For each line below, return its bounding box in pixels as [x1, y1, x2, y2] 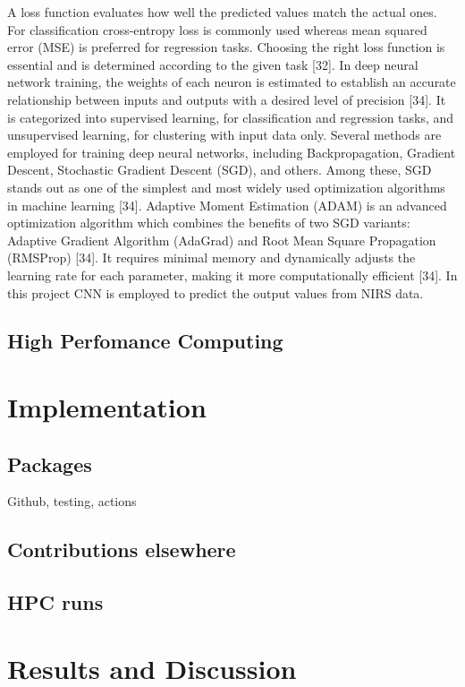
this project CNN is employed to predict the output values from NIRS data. [7, 283, 424, 302]
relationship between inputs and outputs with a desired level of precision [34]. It [7, 90, 446, 108]
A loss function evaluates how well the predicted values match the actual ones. [7, 3, 437, 21]
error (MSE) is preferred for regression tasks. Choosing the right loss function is [7, 38, 445, 56]
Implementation [7, 389, 207, 425]
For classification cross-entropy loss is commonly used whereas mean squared [7, 20, 427, 39]
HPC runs [7, 588, 104, 616]
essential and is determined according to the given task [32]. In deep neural [7, 55, 418, 73]
